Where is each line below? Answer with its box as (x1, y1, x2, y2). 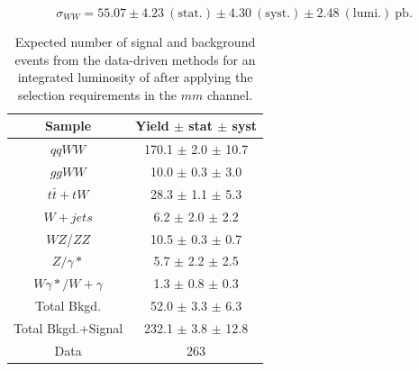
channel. (206, 85, 253, 104)
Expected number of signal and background (14, 32, 256, 50)
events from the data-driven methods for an (14, 50, 256, 68)
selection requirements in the (17, 85, 177, 104)
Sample (45, 116, 92, 135)
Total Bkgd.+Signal (14, 318, 123, 337)
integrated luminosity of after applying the (17, 68, 253, 86)
